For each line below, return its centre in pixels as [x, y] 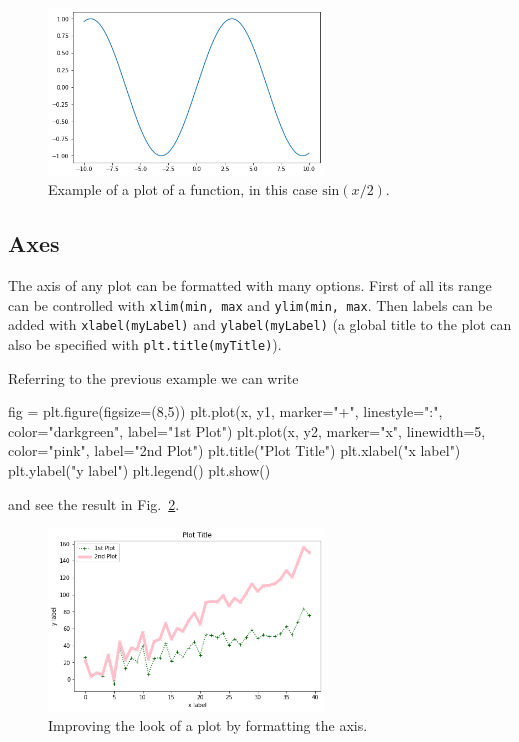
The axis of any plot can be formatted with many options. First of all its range [250, 285]
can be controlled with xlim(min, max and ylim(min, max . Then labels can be [250, 304]
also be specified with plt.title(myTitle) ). [145, 343]
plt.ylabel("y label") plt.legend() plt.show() [139, 470]
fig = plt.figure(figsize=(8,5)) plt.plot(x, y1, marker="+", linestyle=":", [225, 411]
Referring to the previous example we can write [153, 377]
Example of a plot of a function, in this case [183, 189]
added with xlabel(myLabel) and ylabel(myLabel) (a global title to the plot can [260, 324]
